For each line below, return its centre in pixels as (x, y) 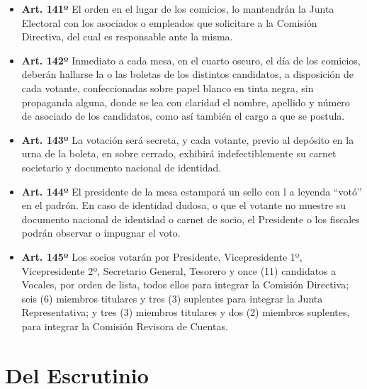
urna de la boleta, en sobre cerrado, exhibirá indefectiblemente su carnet (179, 153)
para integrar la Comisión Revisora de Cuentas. (125, 326)
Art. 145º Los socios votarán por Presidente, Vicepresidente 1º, (162, 256)
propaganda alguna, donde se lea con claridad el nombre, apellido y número (186, 102)
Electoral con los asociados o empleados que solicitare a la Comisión (169, 22)
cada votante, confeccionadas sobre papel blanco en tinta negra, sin (168, 88)
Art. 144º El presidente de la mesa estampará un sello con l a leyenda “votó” (192, 191)
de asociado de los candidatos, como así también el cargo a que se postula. (183, 116)
